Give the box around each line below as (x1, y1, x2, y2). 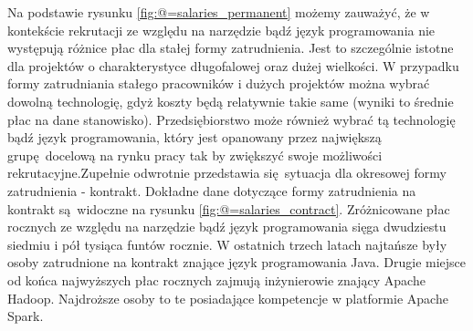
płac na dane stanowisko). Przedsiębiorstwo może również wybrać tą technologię (7, 109, 456, 129)
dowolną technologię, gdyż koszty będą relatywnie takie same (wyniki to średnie (7, 91, 454, 110)
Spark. (7, 306, 44, 326)
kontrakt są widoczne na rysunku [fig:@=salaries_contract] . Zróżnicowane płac (7, 199, 450, 218)
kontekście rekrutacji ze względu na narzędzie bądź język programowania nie (7, 20, 436, 39)
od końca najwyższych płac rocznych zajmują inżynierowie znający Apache (7, 270, 426, 289)
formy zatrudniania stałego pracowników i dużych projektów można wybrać (7, 74, 430, 93)
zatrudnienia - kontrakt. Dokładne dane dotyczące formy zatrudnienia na (7, 181, 416, 200)
